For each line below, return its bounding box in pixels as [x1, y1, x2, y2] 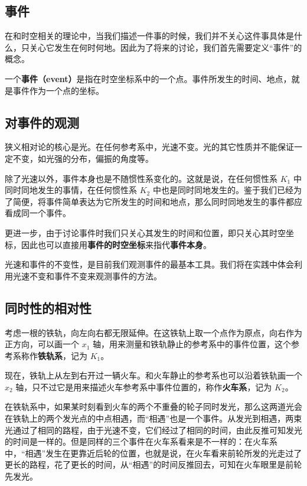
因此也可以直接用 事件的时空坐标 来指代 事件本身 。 [21, 238, 211, 250]
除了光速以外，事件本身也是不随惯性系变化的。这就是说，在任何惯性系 [5, 172, 277, 184]
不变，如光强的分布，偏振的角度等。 [12, 152, 153, 164]
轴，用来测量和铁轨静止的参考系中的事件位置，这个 [93, 338, 292, 350]
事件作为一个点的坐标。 [12, 84, 104, 96]
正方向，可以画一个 [5, 338, 79, 350]
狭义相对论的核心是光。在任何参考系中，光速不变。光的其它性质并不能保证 [5, 141, 294, 153]
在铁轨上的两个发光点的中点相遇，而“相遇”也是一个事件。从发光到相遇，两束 [5, 412, 302, 425]
